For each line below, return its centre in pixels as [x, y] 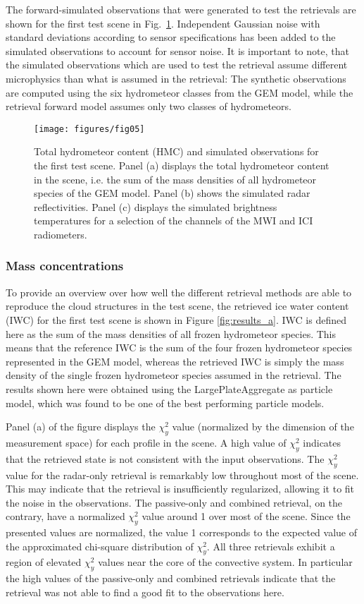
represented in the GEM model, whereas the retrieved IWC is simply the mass [175, 361]
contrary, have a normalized [65, 516]
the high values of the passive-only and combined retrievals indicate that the [171, 578]
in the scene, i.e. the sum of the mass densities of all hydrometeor [175, 179]
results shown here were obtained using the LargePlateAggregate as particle [169, 388]
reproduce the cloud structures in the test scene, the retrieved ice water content [177, 306]
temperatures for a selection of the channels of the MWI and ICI [174, 221]
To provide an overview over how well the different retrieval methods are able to [179, 292]
